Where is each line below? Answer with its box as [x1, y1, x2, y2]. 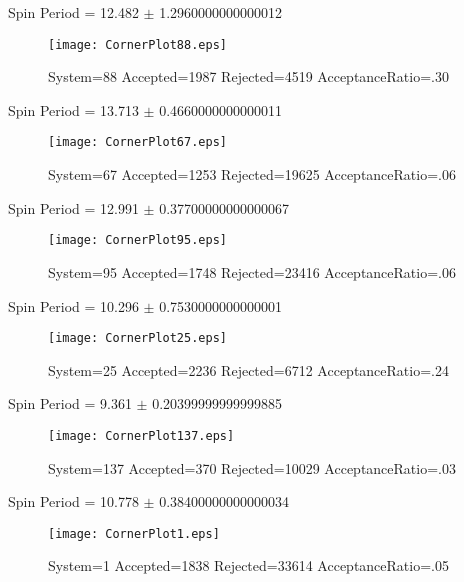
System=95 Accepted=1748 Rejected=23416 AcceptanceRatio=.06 [48, 261, 456, 282]
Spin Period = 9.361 [8, 393, 132, 414]
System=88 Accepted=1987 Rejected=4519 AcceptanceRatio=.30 [48, 66, 449, 87]
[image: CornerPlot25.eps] [48, 331, 227, 346]
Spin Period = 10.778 [8, 491, 139, 512]
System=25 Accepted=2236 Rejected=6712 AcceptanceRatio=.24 [48, 359, 449, 380]
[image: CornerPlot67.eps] [48, 135, 227, 150]
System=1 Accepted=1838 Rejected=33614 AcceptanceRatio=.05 [48, 555, 449, 576]
